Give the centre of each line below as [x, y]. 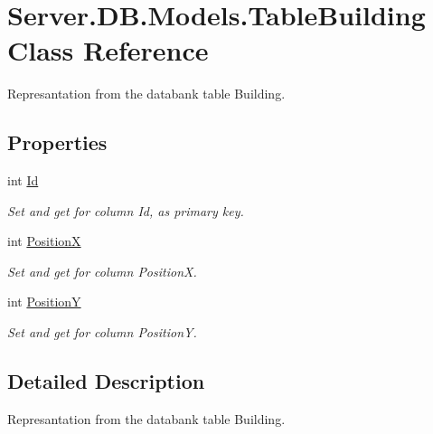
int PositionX [44, 241]
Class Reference [108, 50]
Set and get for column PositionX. [102, 271]
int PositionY [44, 302]
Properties [57, 142]
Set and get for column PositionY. [102, 332]
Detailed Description [106, 381]
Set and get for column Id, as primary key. [126, 210]
